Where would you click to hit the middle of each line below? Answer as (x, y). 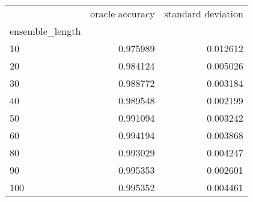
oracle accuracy (123, 13)
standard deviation (204, 13)
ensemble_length (45, 31)
